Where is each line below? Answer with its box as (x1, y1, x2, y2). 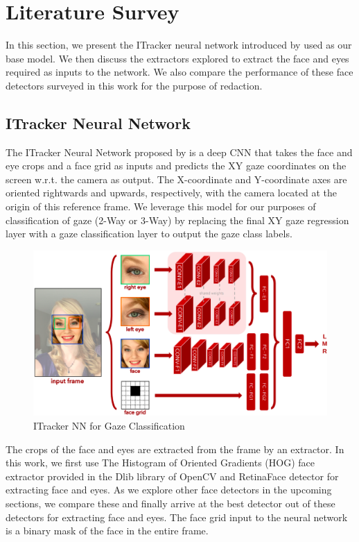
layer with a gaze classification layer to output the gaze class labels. (6, 226, 292, 241)
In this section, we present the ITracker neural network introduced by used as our (6, 37, 352, 52)
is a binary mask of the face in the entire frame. (6, 523, 209, 538)
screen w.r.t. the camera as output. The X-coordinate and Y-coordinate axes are (6, 171, 347, 186)
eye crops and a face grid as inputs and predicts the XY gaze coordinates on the (6, 158, 347, 173)
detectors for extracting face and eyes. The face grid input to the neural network (6, 509, 348, 524)
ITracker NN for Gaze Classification (33, 418, 185, 432)
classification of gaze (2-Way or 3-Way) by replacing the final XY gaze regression (6, 212, 349, 227)
